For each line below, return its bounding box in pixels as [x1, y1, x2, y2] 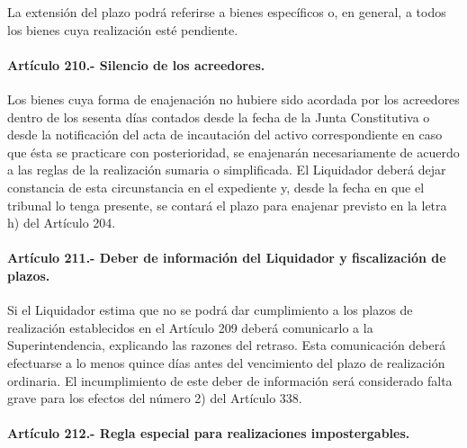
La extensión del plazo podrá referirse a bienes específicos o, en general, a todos [7, 3, 446, 21]
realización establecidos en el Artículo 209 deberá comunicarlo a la [7, 318, 373, 336]
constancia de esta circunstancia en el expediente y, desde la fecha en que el [7, 177, 425, 196]
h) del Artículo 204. [7, 213, 116, 232]
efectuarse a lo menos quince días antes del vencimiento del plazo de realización [7, 353, 445, 372]
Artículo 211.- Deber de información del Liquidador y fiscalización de [7, 248, 446, 267]
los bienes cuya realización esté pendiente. [7, 20, 238, 39]
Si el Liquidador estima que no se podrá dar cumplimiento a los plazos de [7, 300, 413, 319]
